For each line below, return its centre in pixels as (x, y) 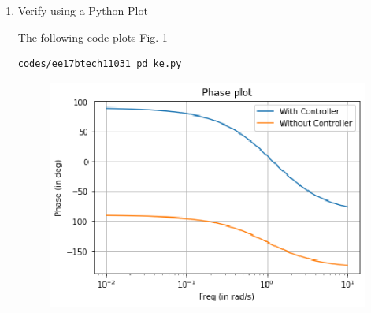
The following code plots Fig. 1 (93, 37)
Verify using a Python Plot (83, 10)
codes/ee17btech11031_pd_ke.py (100, 64)
